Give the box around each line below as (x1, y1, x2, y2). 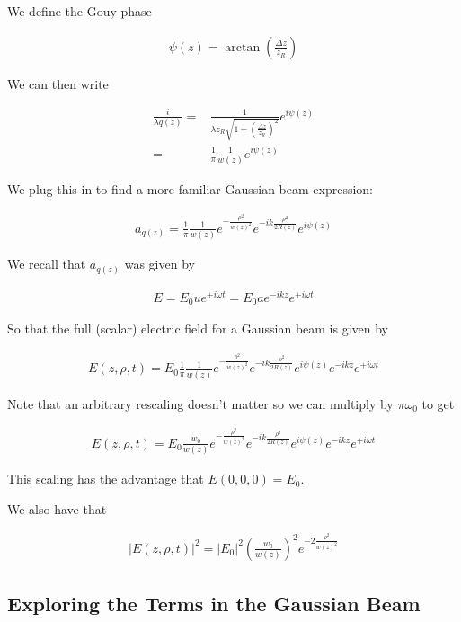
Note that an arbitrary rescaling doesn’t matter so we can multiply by (7, 394, 394, 413)
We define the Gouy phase (7, 2, 152, 20)
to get (421, 394, 455, 413)
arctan (225, 40, 261, 54)
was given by (124, 254, 195, 273)
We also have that (7, 499, 107, 518)
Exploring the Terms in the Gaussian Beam (7, 590, 421, 618)
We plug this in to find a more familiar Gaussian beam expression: (7, 179, 374, 198)
